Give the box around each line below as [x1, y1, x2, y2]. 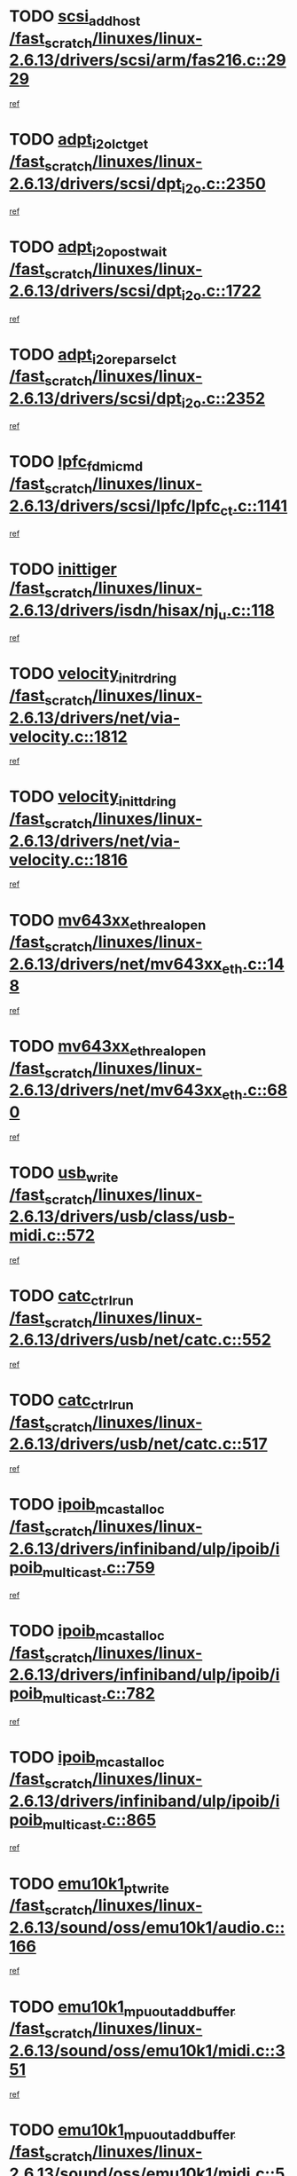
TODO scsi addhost [9, 6, 141, 29]
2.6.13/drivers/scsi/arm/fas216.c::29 [9, 51, 286, 70]
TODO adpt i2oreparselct [9, 344, 177, 367]
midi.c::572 [9, 1226, 96, 1246]
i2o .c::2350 [181, 173, 266, 197]
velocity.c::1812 [9, 726, 128, 746]
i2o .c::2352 [181, 388, 266, 412]
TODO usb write [9, 1163, 119, 1186]
